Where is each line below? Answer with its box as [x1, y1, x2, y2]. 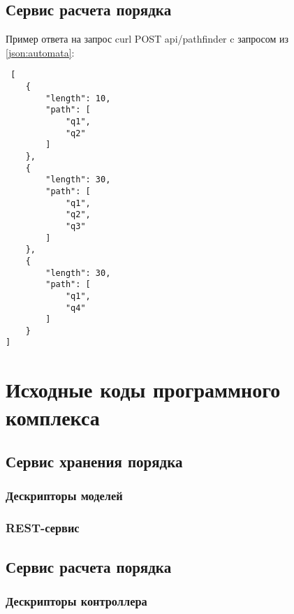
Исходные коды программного [6, 375, 281, 404]
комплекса [6, 402, 100, 431]
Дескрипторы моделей [6, 487, 123, 504]
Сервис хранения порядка [6, 451, 183, 472]
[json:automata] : [6, 45, 75, 59]
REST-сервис [6, 519, 80, 536]
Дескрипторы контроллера [6, 592, 147, 609]
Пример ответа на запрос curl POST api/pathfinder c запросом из [6, 31, 289, 46]
